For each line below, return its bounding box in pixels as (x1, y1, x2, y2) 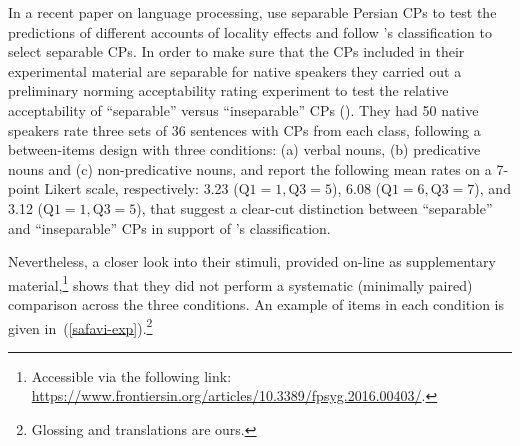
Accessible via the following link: (31, 365, 232, 386)
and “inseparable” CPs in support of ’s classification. (8, 217, 331, 238)
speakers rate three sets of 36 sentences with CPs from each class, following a (8, 119, 481, 140)
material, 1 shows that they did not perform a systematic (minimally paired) (8, 271, 473, 295)
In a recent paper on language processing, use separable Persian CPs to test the (8, 2, 497, 22)
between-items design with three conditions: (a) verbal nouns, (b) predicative (8, 139, 481, 160)
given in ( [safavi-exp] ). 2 (8, 314, 153, 338)
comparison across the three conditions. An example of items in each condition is (8, 293, 504, 314)
